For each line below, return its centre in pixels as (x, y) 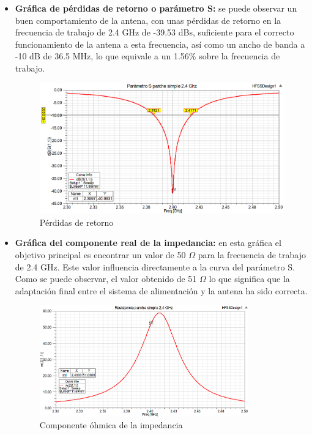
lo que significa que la (249, 279)
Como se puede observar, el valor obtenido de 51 (106, 279)
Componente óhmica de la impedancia (111, 425)
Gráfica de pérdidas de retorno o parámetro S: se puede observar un (156, 8)
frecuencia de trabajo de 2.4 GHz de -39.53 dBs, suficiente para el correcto (154, 32)
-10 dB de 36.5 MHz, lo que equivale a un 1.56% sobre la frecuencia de (147, 56)
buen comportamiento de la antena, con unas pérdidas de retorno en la (148, 20)
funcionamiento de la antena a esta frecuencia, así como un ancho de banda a (160, 44)
